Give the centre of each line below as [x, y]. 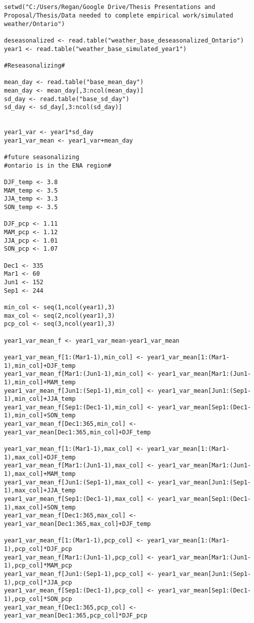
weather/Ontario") [34, 24]
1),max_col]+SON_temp [40, 507]
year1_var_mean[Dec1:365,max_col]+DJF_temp [77, 524]
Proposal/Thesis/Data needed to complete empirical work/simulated [119, 15]
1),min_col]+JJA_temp [40, 399]
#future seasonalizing [42, 157]
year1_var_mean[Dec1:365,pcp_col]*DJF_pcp [76, 616]
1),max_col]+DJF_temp [40, 457]
